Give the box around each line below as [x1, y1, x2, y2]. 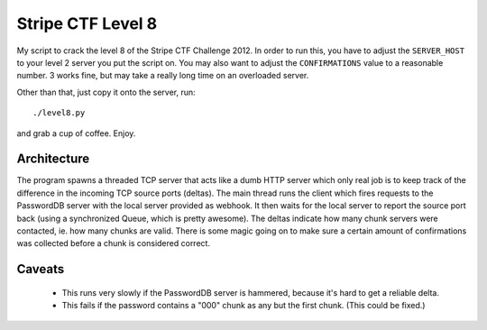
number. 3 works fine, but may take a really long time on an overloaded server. [16, 70, 309, 81]
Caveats [16, 261, 65, 277]
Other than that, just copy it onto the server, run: [16, 87, 196, 97]
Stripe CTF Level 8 [16, 14, 158, 33]
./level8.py [32, 108, 86, 118]
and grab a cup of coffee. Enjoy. [16, 127, 136, 139]
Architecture [16, 151, 90, 167]
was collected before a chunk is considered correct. [16, 238, 211, 249]
